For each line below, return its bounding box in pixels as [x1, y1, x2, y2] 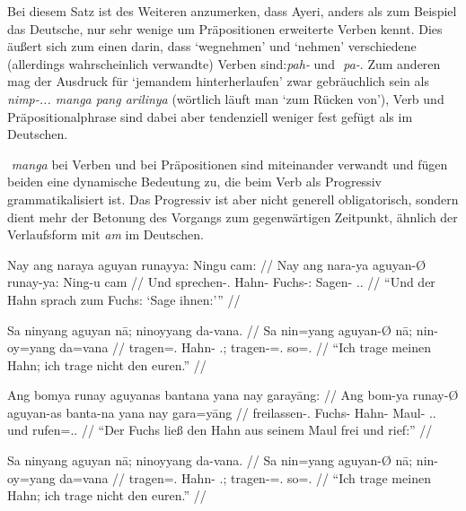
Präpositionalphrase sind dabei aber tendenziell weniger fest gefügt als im [7, 107, 413, 126]
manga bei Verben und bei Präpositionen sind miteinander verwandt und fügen [11, 154, 448, 173]
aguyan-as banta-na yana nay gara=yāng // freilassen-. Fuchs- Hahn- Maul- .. [7, 403, 436, 421]
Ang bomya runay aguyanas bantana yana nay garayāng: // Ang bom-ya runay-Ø [7, 385, 459, 404]
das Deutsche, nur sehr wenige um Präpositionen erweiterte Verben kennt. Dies [7, 19, 443, 38]
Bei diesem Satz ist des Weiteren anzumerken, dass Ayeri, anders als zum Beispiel [7, 2, 457, 20]
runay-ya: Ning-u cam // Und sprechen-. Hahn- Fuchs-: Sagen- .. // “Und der [7, 273, 435, 291]
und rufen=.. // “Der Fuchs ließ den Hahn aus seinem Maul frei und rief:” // [7, 420, 433, 439]
